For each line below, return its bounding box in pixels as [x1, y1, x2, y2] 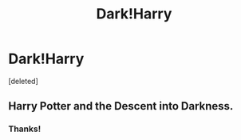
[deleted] [8, 76, 38, 86]
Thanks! [8, 123, 41, 134]
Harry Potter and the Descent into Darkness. [8, 99, 234, 113]
